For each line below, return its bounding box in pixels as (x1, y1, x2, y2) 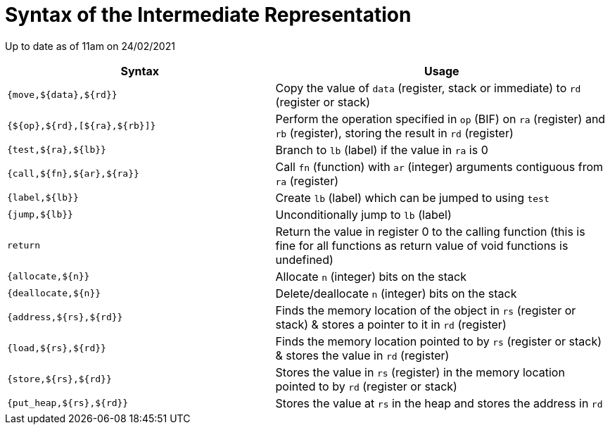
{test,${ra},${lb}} (7, 144, 106, 156)
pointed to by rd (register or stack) (275, 379, 457, 393)
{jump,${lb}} (7, 209, 73, 220)
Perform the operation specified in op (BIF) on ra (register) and (275, 111, 606, 126)
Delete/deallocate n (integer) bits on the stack (275, 286, 517, 301)
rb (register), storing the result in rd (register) (275, 125, 514, 140)
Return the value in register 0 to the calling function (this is (275, 224, 585, 239)
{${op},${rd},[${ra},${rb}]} (7, 120, 156, 132)
